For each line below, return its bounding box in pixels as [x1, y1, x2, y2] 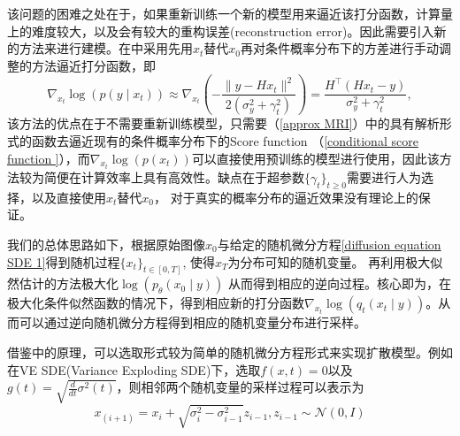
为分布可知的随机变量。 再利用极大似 [227, 252, 443, 271]
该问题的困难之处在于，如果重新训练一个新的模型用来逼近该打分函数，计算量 [7, 4, 453, 22]
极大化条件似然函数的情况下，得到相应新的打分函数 [7, 294, 304, 312]
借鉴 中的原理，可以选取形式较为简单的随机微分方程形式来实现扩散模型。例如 [7, 342, 453, 361]
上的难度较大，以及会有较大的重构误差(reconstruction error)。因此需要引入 [7, 21, 434, 40]
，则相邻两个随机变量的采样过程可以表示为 [116, 378, 364, 396]
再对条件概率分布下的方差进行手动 [241, 39, 440, 57]
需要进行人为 [346, 167, 421, 186]
